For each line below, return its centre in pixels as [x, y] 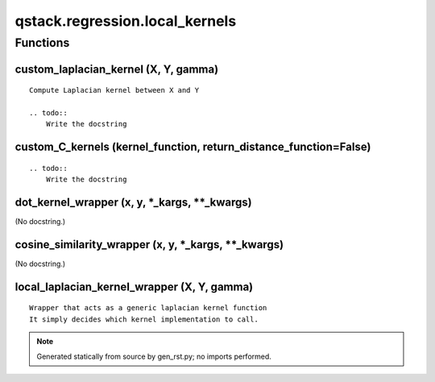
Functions [42, 43]
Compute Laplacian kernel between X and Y [114, 90]
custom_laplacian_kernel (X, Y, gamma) [117, 69]
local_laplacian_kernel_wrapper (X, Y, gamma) [134, 286]
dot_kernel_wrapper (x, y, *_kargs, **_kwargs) [134, 202]
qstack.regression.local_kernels [126, 21]
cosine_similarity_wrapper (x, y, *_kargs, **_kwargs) [149, 245]
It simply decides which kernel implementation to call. [144, 319]
